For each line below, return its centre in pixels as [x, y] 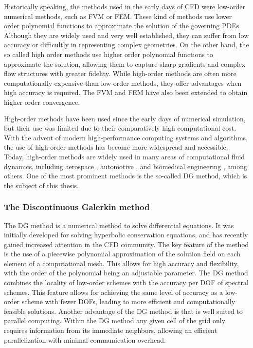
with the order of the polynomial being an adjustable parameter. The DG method [126, 273]
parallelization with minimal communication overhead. [85, 339]
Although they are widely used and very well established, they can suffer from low [126, 35]
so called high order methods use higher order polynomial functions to [108, 54]
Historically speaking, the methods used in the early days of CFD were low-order [125, 6]
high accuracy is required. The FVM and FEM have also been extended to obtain [126, 92]
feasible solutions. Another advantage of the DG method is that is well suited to [123, 311]
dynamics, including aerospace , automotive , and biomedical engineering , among [126, 166]
